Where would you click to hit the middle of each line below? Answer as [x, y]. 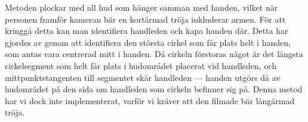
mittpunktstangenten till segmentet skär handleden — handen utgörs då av [143, 77]
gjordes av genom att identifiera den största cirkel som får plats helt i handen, [148, 42]
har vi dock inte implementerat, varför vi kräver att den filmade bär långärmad [150, 100]
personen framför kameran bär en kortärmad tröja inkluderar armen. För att [145, 19]
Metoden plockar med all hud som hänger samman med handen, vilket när [141, 7]
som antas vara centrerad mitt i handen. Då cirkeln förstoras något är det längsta [154, 54]
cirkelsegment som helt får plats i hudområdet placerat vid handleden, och [141, 65]
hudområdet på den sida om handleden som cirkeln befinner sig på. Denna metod [154, 89]
